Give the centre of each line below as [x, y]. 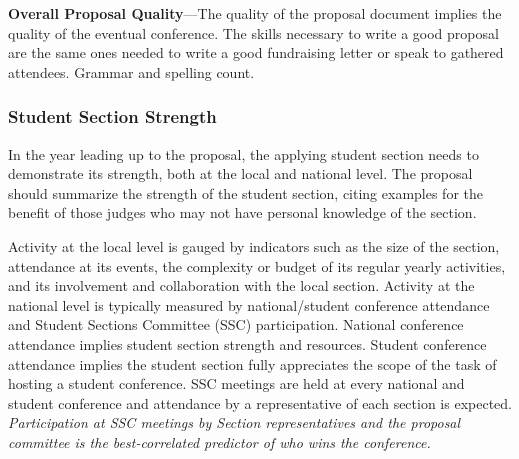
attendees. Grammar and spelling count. [131, 71]
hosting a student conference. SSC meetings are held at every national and [236, 383]
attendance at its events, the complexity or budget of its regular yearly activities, [257, 265]
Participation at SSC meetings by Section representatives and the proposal [234, 422]
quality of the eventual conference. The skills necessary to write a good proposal [253, 32]
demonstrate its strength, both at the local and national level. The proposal [240, 173]
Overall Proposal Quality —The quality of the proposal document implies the [255, 13]
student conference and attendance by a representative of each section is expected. [260, 402]
